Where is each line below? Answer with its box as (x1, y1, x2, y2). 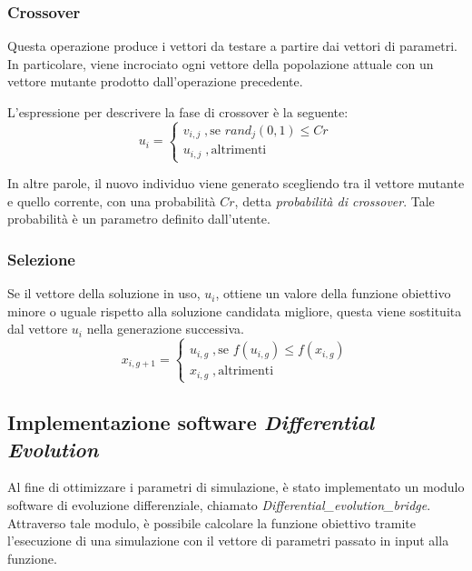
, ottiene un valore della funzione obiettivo (215, 284, 451, 303)
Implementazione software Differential (7, 408, 375, 436)
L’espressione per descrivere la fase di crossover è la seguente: (7, 103, 349, 121)
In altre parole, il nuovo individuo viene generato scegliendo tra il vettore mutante (7, 174, 465, 193)
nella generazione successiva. (86, 319, 244, 338)
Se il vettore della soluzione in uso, (7, 284, 201, 303)
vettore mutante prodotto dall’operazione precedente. (7, 72, 303, 91)
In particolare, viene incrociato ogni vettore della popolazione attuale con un (7, 54, 434, 73)
